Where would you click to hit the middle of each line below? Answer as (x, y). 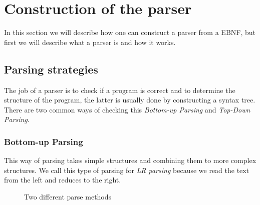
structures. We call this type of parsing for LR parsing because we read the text (127, 170)
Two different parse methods (68, 196)
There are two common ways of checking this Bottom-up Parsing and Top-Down (127, 109)
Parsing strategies (51, 69)
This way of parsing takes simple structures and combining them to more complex (130, 160)
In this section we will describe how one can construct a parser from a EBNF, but (130, 32)
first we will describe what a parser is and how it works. (90, 42)
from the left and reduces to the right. (63, 180)
